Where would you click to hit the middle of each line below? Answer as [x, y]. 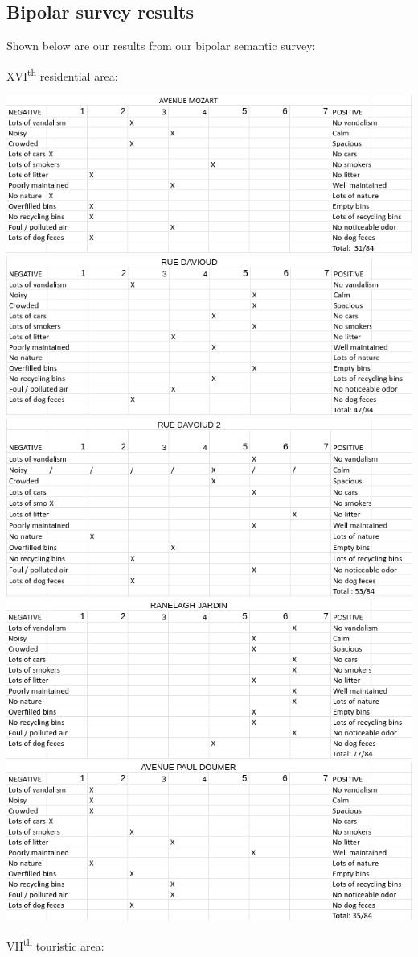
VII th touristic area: [55, 944]
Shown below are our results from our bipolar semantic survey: [161, 46]
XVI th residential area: [62, 74]
